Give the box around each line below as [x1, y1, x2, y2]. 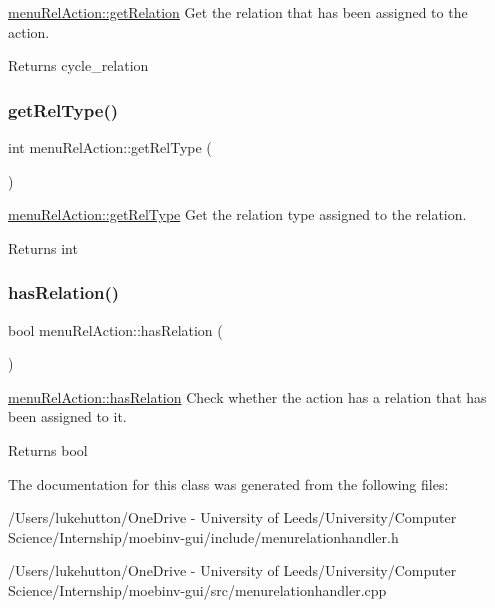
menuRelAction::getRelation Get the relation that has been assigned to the [8, 2, 468, 22]
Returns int [8, 237, 78, 258]
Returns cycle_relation [8, 55, 149, 76]
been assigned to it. [8, 406, 127, 427]
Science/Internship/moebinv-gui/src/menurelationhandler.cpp [8, 579, 387, 600]
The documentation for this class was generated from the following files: [8, 473, 449, 494]
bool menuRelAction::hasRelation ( [8, 319, 223, 340]
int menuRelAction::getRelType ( [8, 137, 212, 157]
